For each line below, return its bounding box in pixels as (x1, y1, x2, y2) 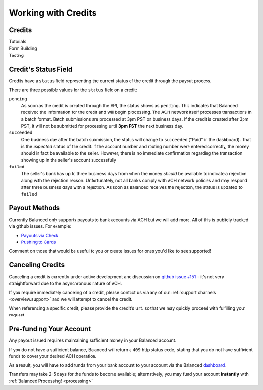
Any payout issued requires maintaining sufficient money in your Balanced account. (9, 337, 177, 343)
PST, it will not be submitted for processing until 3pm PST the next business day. (21, 123, 184, 129)
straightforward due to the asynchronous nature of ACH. (9, 280, 122, 286)
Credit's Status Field (9, 65, 73, 73)
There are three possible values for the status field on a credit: (9, 87, 137, 93)
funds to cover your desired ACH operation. (9, 353, 97, 359)
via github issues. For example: (9, 223, 72, 229)
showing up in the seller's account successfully (21, 157, 117, 163)
